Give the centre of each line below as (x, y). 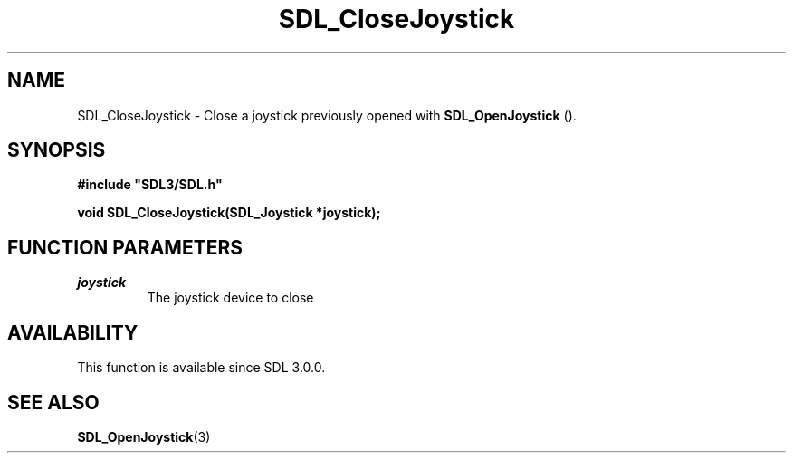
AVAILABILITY (73, 332)
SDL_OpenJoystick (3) (144, 436)
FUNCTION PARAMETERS (125, 247)
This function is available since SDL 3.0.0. (201, 368)
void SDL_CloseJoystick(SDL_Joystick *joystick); (229, 213)
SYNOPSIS (57, 150)
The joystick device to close (230, 298)
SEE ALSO (53, 402)
